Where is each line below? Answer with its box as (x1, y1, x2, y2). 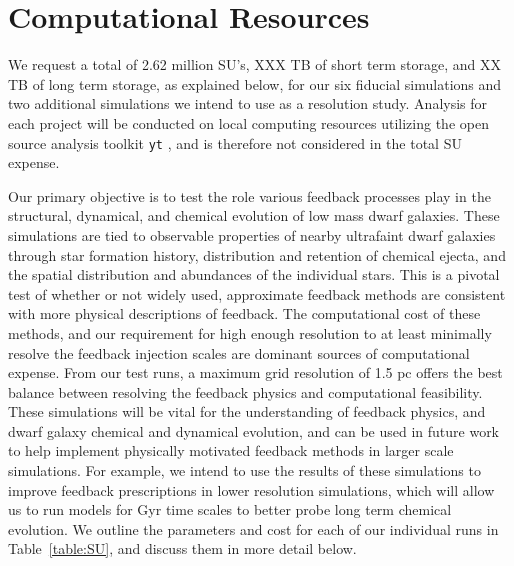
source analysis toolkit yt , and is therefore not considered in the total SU (8, 132, 462, 153)
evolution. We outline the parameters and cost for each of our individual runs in (8, 518, 499, 539)
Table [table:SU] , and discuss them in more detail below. (8, 538, 357, 559)
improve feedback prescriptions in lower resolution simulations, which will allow (8, 479, 495, 500)
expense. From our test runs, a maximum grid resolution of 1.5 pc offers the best (8, 362, 503, 383)
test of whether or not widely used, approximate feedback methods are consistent (8, 283, 506, 304)
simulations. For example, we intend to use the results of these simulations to (8, 460, 481, 481)
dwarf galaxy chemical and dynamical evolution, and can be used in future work (8, 420, 500, 441)
